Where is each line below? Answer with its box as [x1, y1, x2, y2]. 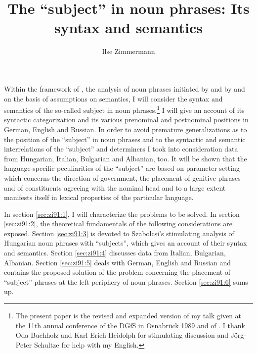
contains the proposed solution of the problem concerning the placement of [4, 267, 231, 277]
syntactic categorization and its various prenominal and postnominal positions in [4, 114, 249, 125]
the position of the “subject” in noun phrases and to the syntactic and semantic [4, 134, 246, 144]
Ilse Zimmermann [102, 46, 155, 56]
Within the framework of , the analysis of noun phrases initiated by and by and [4, 83, 245, 94]
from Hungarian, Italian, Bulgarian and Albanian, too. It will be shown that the [4, 153, 247, 163]
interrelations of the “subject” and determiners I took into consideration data [4, 144, 238, 154]
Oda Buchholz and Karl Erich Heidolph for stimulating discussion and [15, 330, 229, 340]
